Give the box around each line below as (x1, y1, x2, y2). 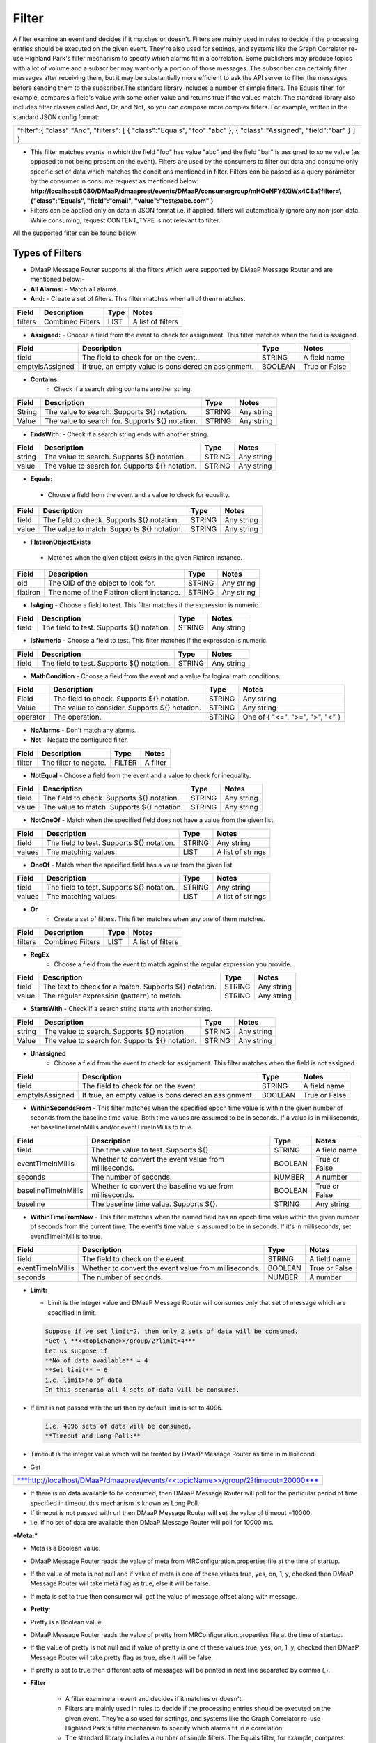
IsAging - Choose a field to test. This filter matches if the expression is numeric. (30, 600, 260, 609)
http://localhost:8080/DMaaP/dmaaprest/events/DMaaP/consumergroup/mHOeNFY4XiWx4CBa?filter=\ (30, 187, 342, 195)
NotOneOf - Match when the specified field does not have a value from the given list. (30, 816, 275, 824)
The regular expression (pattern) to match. (42, 991, 182, 1000)
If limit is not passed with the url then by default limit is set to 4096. (30, 1403, 224, 1412)
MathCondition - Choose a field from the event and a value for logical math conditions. (30, 671, 281, 680)
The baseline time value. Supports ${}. (91, 1199, 218, 1209)
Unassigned (30, 1049, 66, 1058)
